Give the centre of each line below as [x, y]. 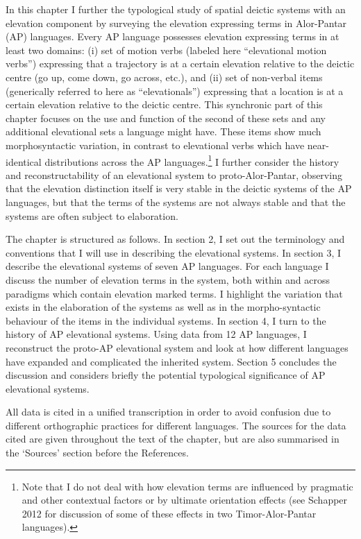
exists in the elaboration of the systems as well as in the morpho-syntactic [163, 307]
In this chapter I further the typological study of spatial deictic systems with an [176, 9]
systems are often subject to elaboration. [92, 215]
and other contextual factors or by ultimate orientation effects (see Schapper [185, 500]
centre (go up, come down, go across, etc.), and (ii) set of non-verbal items [164, 77]
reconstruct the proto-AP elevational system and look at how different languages [177, 347]
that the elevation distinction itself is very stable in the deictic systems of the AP [179, 188]
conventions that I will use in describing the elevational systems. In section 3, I [174, 252]
